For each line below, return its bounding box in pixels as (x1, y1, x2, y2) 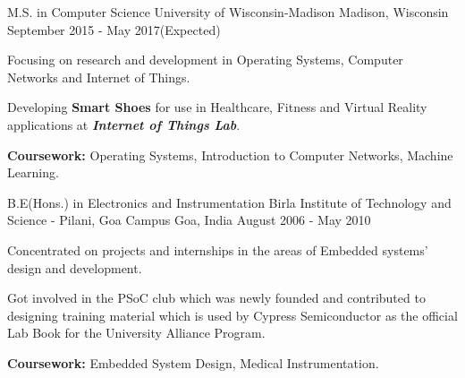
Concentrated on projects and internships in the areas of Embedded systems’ (7, 240, 428, 259)
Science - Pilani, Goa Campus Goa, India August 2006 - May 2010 (7, 210, 371, 229)
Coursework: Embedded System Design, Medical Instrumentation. (7, 353, 379, 372)
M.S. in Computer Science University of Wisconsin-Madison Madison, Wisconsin (7, 3, 449, 21)
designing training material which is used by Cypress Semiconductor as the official (7, 305, 458, 324)
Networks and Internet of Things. (7, 67, 190, 86)
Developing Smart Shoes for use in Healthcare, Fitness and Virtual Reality (7, 98, 427, 116)
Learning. (7, 163, 59, 182)
